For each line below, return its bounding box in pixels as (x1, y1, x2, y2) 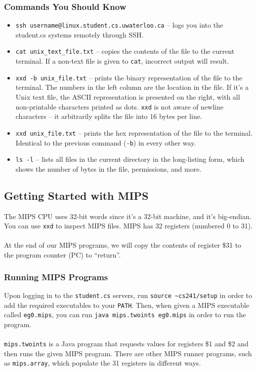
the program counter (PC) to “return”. (4, 250, 121, 260)
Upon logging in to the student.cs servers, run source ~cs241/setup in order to (4, 290, 252, 300)
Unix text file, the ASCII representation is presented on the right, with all (15, 92, 240, 102)
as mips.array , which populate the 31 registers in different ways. (4, 358, 201, 368)
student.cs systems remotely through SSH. (15, 29, 144, 39)
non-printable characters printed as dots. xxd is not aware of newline (15, 101, 224, 111)
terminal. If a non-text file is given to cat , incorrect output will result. (15, 56, 229, 66)
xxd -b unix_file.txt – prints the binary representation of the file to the (15, 72, 243, 82)
